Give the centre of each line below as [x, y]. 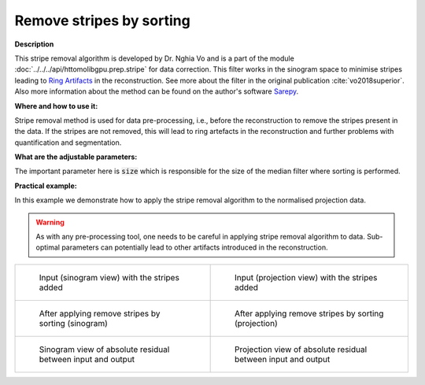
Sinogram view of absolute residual [104, 349]
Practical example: [46, 186]
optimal [48, 247]
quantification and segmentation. [68, 143]
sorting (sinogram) [73, 323]
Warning [50, 222]
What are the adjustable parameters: [76, 157]
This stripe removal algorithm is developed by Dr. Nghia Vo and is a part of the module [154, 58]
